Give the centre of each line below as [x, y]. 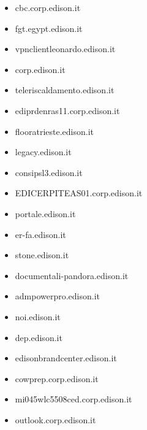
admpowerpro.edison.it [58, 296]
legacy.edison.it [43, 152]
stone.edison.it [42, 255]
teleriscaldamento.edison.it [65, 90]
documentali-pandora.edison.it [72, 275]
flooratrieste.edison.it [54, 131]
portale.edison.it [45, 213]
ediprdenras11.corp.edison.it [67, 110]
